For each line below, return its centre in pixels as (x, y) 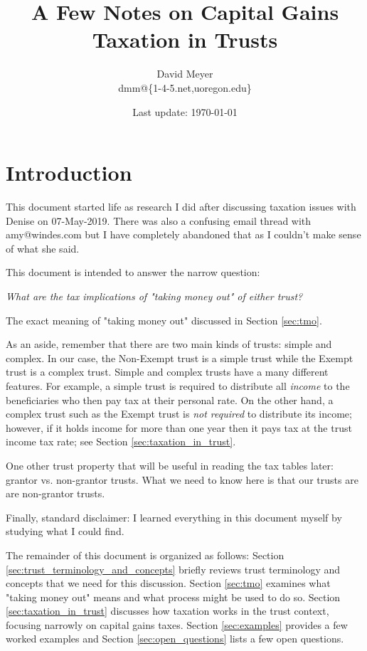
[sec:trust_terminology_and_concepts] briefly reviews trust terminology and (173, 569)
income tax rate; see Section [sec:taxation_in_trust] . (121, 441)
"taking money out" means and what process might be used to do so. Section (173, 597)
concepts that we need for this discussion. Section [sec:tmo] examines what (168, 583)
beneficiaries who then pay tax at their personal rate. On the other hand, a (170, 399)
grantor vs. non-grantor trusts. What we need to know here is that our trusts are (182, 479)
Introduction (69, 173)
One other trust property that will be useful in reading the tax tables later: (170, 465)
